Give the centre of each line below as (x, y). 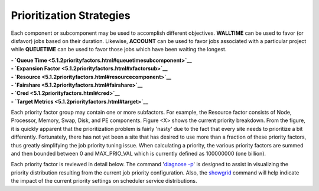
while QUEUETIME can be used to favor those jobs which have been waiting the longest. (119, 50)
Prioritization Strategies (71, 15)
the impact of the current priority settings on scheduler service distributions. (104, 181)
